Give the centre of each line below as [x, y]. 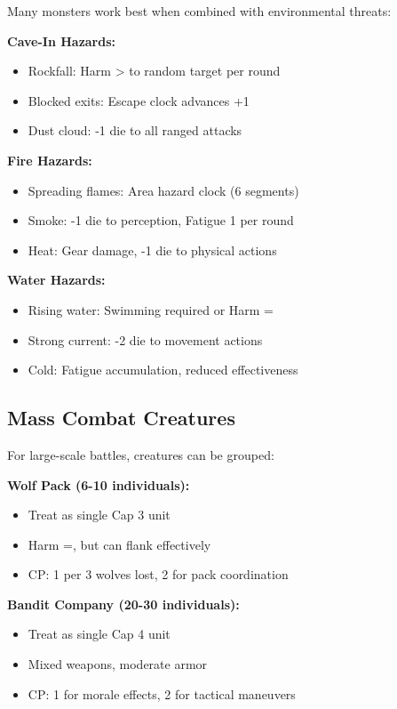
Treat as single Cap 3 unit [99, 515]
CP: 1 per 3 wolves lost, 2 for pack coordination [158, 574]
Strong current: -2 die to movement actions [145, 339]
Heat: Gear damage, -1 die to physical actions [152, 250]
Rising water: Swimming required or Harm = [151, 309]
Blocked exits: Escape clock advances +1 [139, 100]
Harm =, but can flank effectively [119, 544]
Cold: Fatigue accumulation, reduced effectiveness [163, 370]
